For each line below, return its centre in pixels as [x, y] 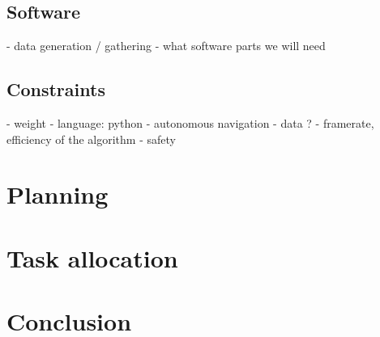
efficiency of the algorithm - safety [91, 139]
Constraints [56, 89]
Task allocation [92, 257]
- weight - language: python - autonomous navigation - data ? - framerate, [190, 123]
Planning [58, 194]
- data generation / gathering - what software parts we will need [166, 46]
